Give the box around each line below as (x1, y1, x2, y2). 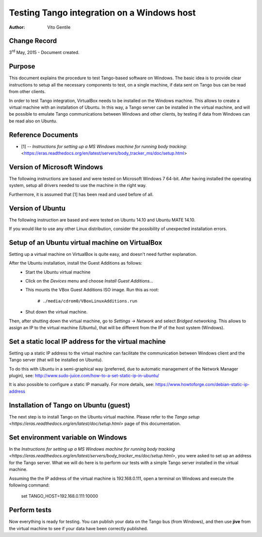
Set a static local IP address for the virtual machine (9, 337, 166, 346)
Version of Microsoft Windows (9, 163, 103, 171)
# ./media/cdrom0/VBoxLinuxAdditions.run (37, 298, 138, 303)
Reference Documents (9, 131, 79, 139)
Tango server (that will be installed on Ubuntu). (9, 357, 103, 363)
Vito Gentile (47, 24, 71, 30)
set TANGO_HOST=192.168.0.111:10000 (21, 493, 98, 499)
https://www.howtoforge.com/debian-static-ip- (155, 382, 250, 387)
